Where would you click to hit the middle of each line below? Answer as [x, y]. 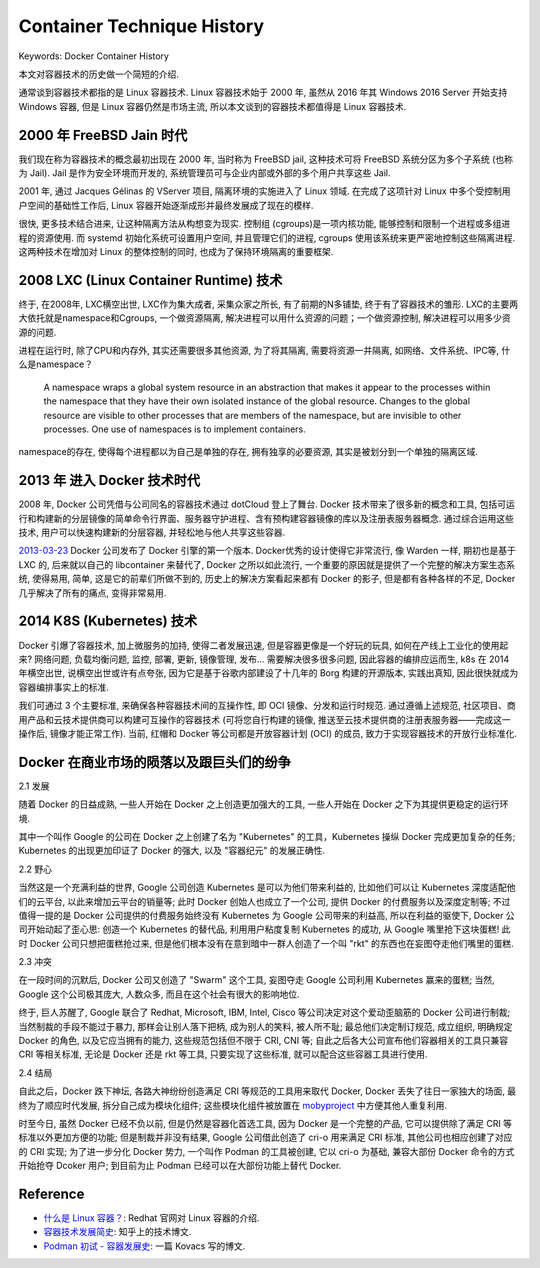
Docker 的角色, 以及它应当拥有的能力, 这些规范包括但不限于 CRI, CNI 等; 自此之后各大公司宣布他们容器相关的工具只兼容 [263, 1041]
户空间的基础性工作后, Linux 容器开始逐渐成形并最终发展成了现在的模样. [166, 205]
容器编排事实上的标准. [64, 687]
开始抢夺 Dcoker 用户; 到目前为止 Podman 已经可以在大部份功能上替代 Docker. [180, 1166]
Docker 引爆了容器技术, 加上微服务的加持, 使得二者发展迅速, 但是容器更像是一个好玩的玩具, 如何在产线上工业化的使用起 [263, 645]
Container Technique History [141, 26]
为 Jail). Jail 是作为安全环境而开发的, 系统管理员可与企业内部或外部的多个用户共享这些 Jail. [204, 173]
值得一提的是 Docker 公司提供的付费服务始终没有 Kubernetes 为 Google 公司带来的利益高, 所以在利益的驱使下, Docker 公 [266, 915]
